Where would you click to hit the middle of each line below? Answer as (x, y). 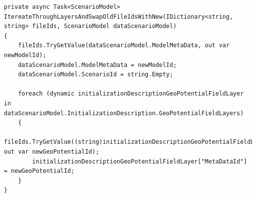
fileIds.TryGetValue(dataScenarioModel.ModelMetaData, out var (124, 46)
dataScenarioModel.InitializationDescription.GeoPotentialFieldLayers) (124, 113)
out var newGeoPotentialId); (52, 151)
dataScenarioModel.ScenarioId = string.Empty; (96, 75)
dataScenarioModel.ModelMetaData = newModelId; (97, 65)
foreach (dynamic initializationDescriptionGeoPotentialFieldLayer (131, 94)
